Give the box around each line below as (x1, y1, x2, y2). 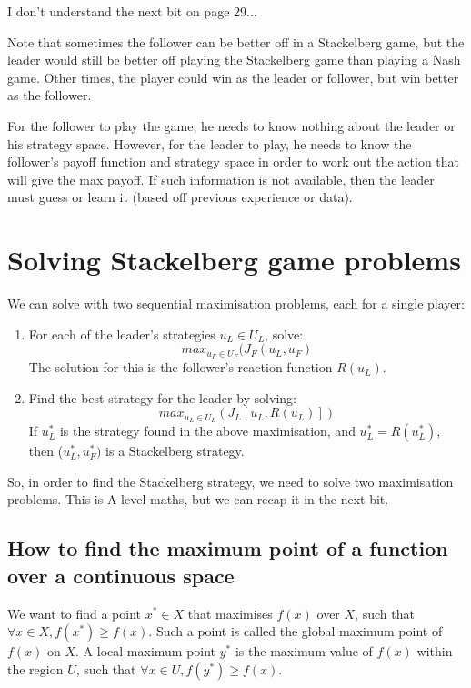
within (416, 642, 453, 661)
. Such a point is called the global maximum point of (148, 622, 443, 641)
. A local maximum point (75, 642, 216, 661)
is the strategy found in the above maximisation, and (59, 421, 356, 440)
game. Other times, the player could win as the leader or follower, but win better (7, 67, 459, 86)
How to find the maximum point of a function (7, 534, 448, 562)
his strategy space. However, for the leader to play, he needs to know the (7, 134, 412, 153)
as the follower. (7, 86, 92, 105)
